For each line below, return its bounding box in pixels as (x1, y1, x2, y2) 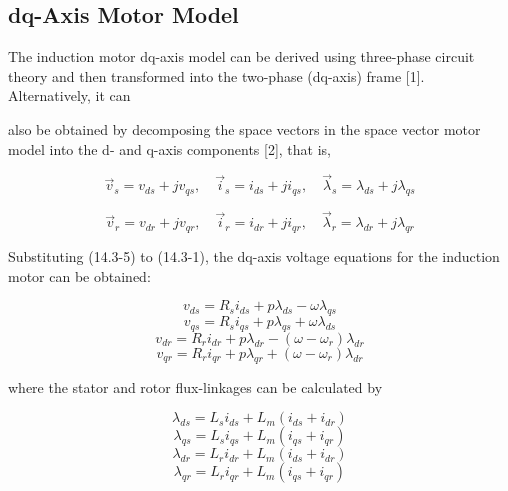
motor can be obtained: (8, 265, 151, 286)
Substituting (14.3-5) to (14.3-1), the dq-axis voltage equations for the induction (8, 246, 500, 267)
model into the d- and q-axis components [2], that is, (8, 138, 332, 159)
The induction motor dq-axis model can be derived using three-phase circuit (8, 46, 475, 67)
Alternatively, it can (8, 85, 131, 106)
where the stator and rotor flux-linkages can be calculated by (8, 376, 383, 397)
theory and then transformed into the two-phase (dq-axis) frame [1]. (8, 65, 425, 86)
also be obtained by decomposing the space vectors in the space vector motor (8, 118, 481, 139)
